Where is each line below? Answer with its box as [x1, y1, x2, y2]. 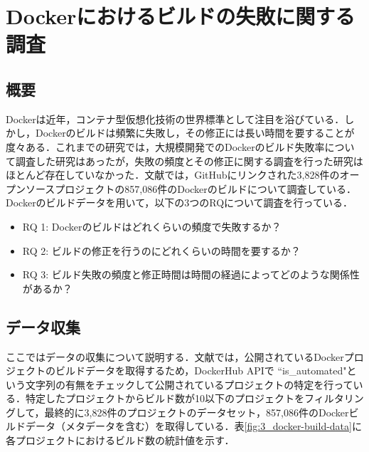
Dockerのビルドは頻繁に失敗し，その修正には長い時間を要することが [35, 125, 355, 140]
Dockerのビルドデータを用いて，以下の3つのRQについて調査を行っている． [6, 195, 353, 210]
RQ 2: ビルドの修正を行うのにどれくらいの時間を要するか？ [22, 243, 301, 258]
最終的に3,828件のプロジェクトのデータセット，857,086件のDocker [44, 404, 349, 419]
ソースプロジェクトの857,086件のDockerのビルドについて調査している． [25, 181, 356, 196]
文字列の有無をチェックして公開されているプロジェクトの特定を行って [25, 377, 353, 391]
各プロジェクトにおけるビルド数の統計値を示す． [6, 433, 235, 448]
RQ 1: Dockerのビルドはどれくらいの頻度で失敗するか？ [22, 219, 282, 233]
